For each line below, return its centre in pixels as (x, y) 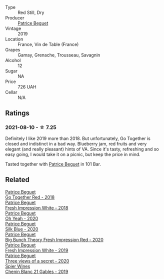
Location (14, 39)
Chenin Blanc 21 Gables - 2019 (37, 271)
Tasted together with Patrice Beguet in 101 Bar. (53, 164)
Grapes (13, 50)
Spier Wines (18, 266)
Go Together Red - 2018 (30, 197)
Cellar (11, 92)
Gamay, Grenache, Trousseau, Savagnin (59, 55)
